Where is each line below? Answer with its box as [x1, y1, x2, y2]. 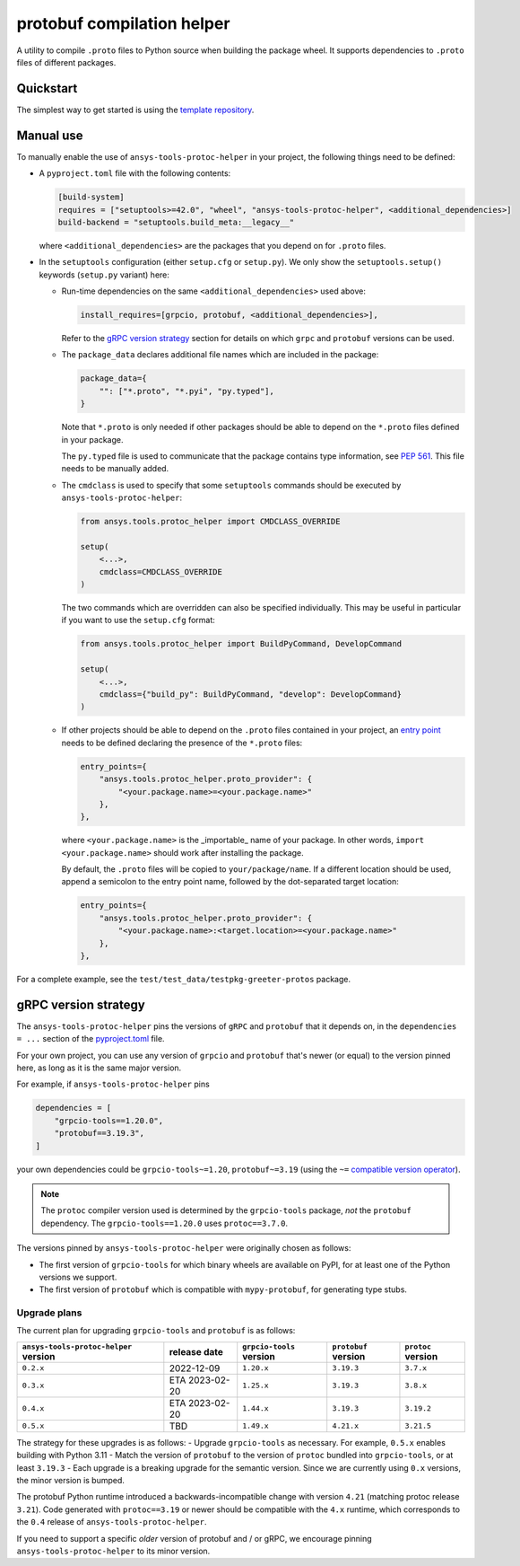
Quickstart [16, 81, 78, 96]
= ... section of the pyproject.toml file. [16, 1034, 165, 1044]
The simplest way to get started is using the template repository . [16, 104, 255, 115]
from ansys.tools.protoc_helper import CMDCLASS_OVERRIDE [80, 516, 341, 527]
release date [169, 1346, 223, 1359]
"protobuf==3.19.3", [54, 1128, 145, 1139]
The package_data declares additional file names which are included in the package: [61, 349, 379, 360]
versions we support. [39, 1271, 117, 1282]
